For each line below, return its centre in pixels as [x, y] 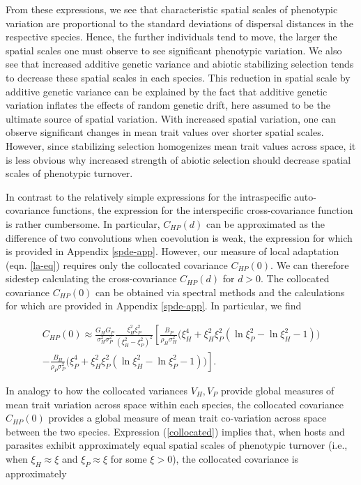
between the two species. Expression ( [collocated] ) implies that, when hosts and [175, 431]
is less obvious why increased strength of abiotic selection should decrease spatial [178, 159]
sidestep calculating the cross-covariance [91, 278]
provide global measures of [277, 390]
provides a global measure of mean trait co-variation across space [187, 418]
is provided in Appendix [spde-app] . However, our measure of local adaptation [172, 251]
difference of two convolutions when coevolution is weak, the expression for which [179, 237]
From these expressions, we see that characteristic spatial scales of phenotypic [172, 9]
